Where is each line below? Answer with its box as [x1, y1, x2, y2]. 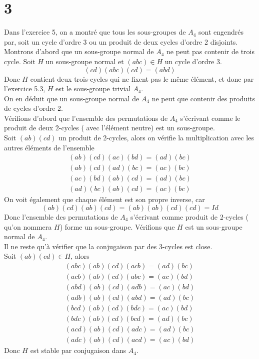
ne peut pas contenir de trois [166, 46, 255, 57]
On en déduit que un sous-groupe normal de [4, 93, 139, 103]
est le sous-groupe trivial [55, 83, 131, 94]
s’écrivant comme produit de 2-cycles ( [130, 211, 248, 222]
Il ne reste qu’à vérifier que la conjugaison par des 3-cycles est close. [4, 241, 212, 251]
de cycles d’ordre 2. [4, 103, 63, 113]
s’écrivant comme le [180, 112, 240, 123]
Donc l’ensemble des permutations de [4, 211, 118, 222]
